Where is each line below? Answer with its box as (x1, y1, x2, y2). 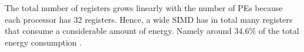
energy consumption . (5, 36, 82, 48)
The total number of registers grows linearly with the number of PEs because (5, 2, 283, 13)
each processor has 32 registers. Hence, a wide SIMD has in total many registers (5, 13, 293, 25)
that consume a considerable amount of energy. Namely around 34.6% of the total (5, 25, 299, 37)
